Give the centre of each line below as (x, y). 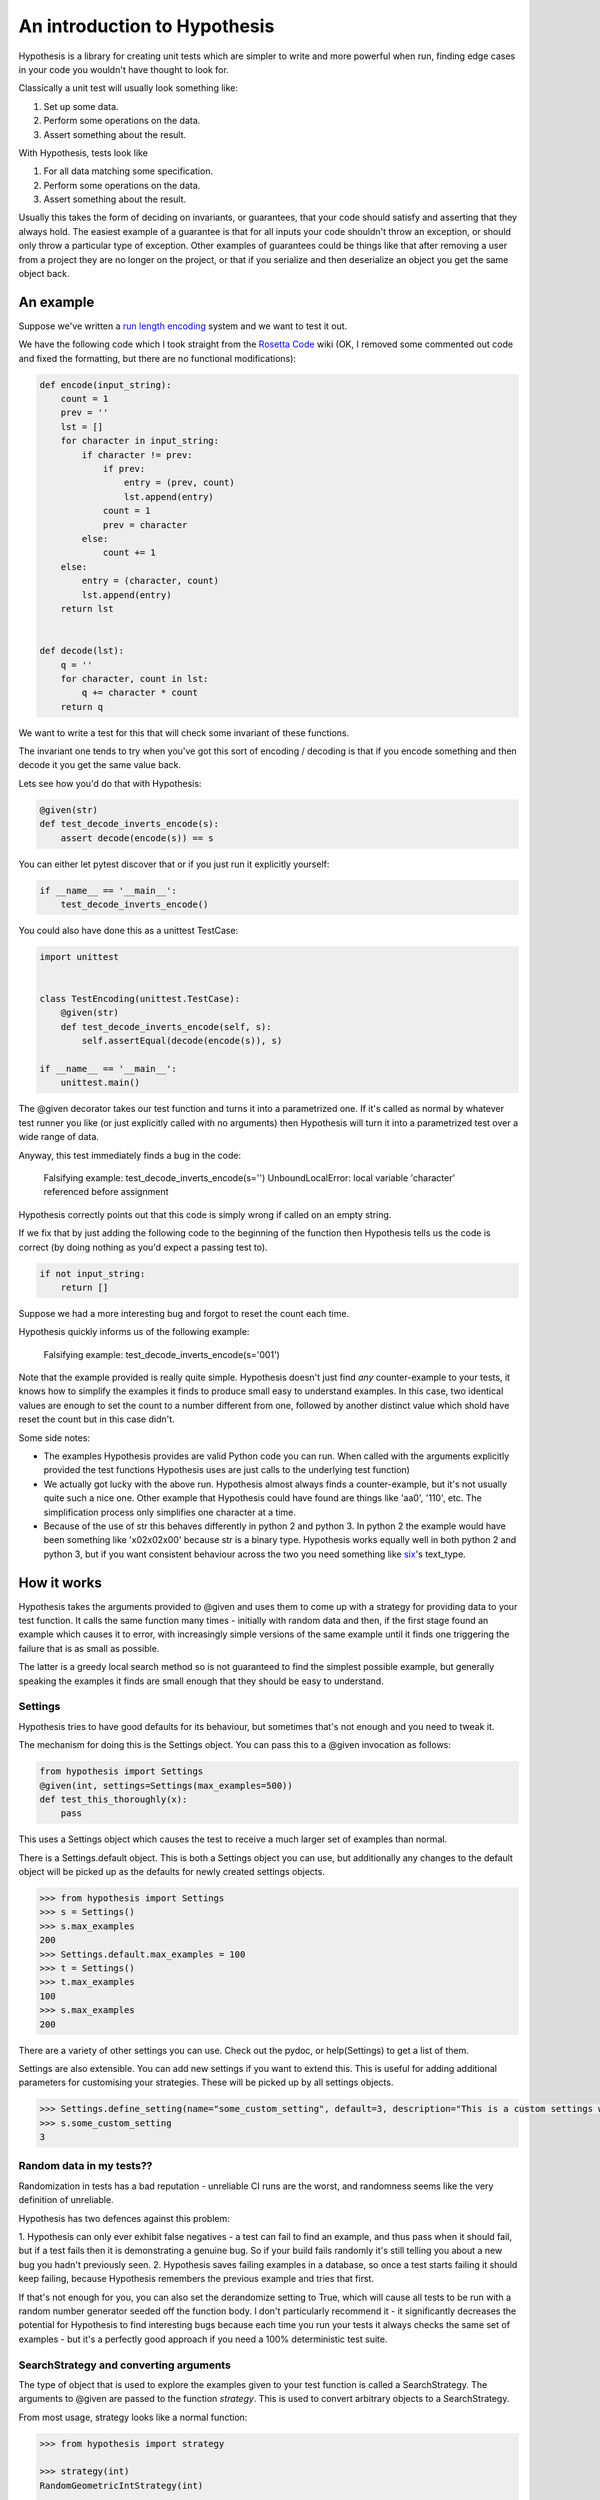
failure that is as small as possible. (89, 1648)
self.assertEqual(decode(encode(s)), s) (182, 1041)
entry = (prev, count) (179, 483)
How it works (60, 1582)
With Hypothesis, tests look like (83, 152)
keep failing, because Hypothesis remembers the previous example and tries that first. (196, 2279)
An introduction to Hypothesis (146, 26)
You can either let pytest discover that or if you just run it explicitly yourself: (174, 864)
